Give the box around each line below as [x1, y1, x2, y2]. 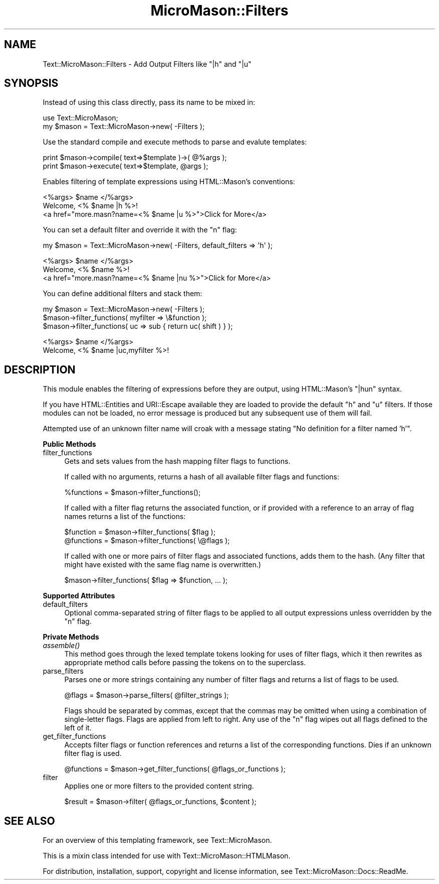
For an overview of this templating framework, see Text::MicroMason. [43, 836, 272, 845]
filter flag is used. [64, 749, 122, 758]
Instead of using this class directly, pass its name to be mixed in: [43, 98, 255, 107]
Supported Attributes [43, 591, 115, 600]
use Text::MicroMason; [43, 113, 118, 122]
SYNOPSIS [4, 77, 59, 90]
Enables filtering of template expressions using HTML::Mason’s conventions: [43, 177, 295, 186]
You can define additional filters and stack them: [43, 289, 202, 298]
